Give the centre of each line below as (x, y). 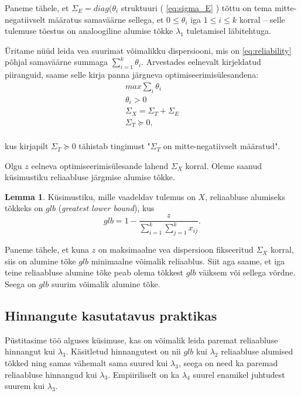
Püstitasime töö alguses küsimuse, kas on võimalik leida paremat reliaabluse (141, 340)
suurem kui (25, 386)
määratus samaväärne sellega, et (106, 19)
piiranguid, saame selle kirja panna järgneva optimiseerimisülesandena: (132, 75)
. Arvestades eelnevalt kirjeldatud (201, 62)
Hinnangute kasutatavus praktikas (111, 316)
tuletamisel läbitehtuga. (229, 31)
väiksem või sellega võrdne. (247, 272)
